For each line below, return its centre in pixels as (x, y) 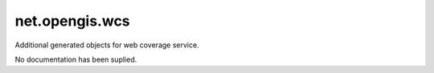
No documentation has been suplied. (76, 59)
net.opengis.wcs (72, 21)
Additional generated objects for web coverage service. (107, 45)
